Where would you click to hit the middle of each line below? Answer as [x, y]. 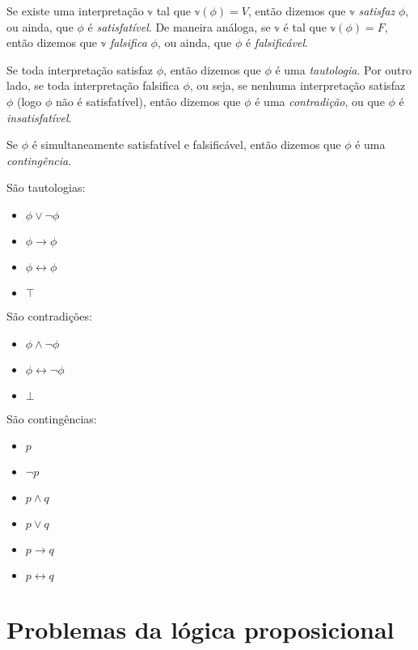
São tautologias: [46, 187]
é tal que [305, 26]
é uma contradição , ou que [320, 101]
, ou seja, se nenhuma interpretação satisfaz [298, 85]
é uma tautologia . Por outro [344, 69]
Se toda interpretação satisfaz [80, 69]
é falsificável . [277, 42]
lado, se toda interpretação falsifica [93, 85]
